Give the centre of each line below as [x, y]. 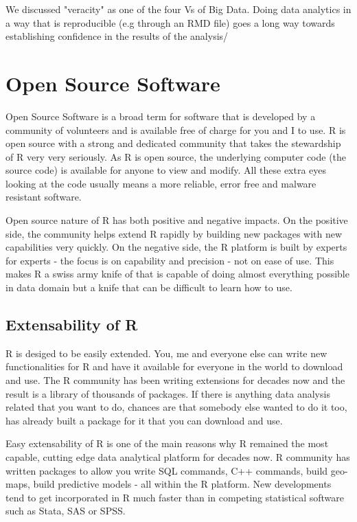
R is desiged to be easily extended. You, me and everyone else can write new [166, 353]
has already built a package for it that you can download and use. [144, 420]
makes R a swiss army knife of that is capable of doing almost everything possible [177, 274]
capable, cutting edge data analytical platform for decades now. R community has [178, 456]
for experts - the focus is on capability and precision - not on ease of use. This [170, 260]
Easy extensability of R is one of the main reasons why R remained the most [167, 443]
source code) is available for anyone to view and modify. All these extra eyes [166, 170]
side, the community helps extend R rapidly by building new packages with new [174, 233]
